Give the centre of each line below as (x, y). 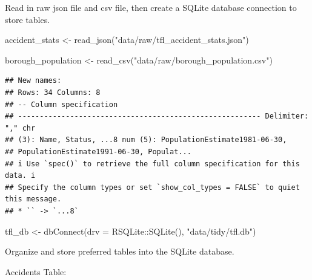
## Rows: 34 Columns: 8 (53, 92)
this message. (33, 199)
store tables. (28, 19)
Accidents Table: (36, 271)
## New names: (33, 81)
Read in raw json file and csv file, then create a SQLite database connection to (151, 7)
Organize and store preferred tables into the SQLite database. (120, 251)
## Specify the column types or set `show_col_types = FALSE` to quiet (152, 187)
